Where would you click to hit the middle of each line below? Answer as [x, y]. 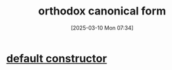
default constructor [57, 58]
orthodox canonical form [102, 11]
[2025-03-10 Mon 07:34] [102, 28]
